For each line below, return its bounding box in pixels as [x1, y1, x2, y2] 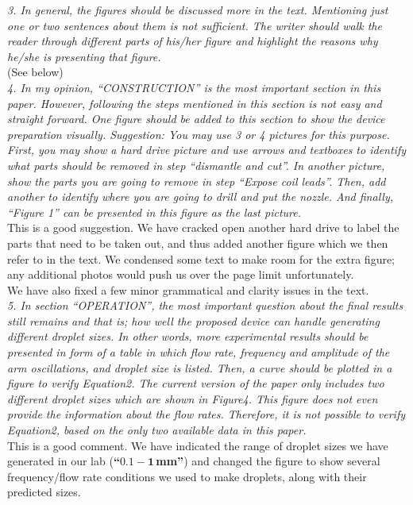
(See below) [7, 64, 64, 80]
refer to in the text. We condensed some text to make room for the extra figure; [7, 250, 396, 267]
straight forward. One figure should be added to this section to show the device [7, 110, 385, 127]
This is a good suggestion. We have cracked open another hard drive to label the [7, 219, 399, 236]
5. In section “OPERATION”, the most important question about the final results [7, 297, 403, 314]
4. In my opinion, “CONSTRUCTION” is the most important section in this [7, 79, 381, 95]
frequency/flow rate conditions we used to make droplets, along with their [7, 468, 367, 484]
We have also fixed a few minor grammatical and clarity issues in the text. [7, 281, 369, 298]
